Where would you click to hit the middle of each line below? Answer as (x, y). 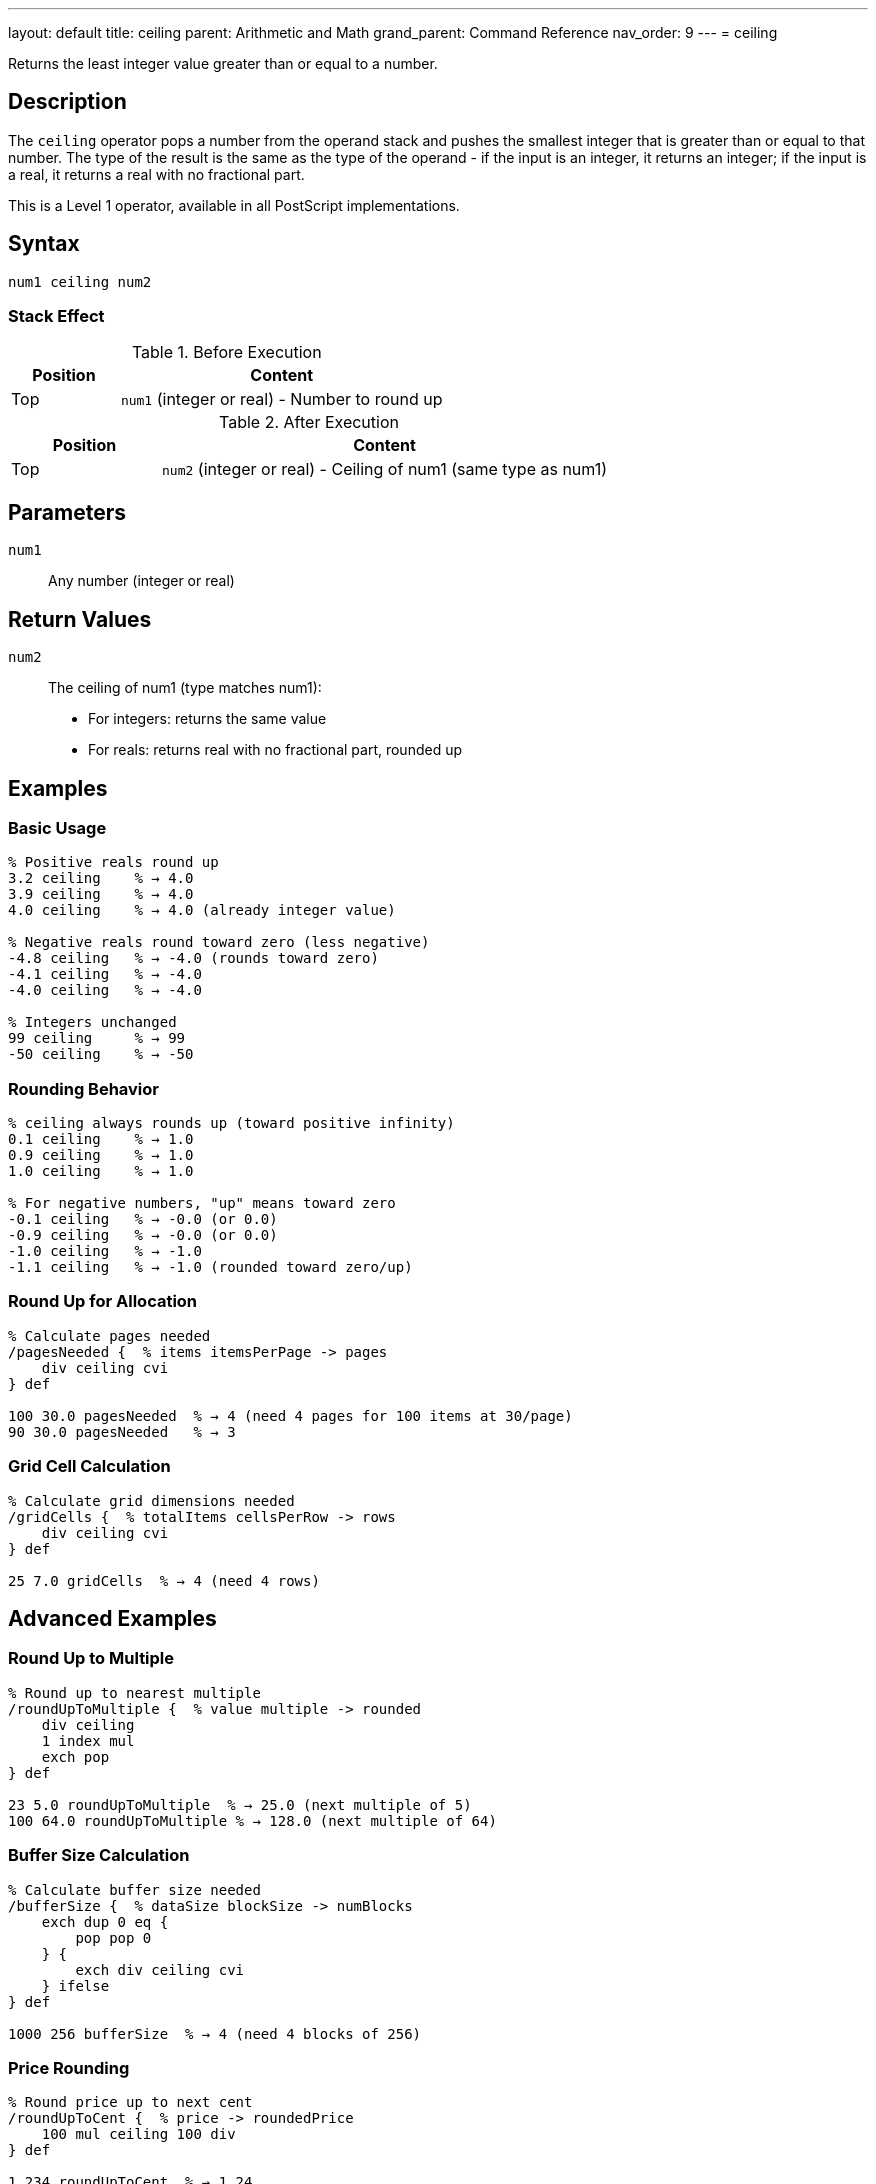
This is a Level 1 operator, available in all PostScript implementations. (234, 205)
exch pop (75, 1756)
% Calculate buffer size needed (134, 1889)
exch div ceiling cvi (160, 1969)
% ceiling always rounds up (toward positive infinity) (231, 1123)
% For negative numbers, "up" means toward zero (202, 1203)
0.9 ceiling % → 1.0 (101, 1155)
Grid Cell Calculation (89, 1466)
